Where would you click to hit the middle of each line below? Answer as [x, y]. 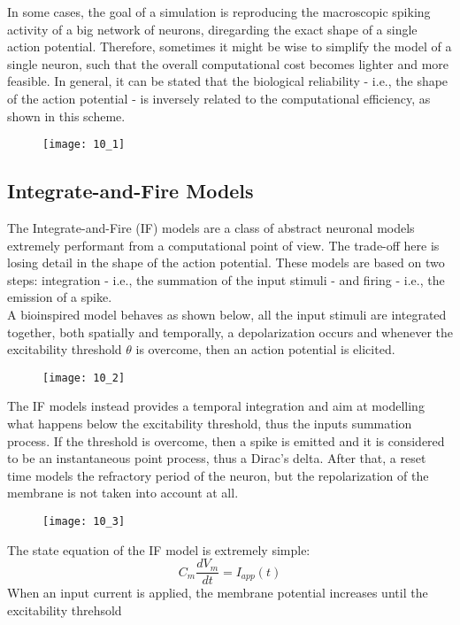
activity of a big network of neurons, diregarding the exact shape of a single [212, 29]
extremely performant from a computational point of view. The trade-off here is [223, 245]
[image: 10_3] [84, 521]
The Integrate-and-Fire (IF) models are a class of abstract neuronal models [211, 228]
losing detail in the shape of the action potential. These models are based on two [226, 262]
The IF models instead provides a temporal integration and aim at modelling [216, 406]
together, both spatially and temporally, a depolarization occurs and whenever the [230, 332]
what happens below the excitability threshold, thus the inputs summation [210, 424]
